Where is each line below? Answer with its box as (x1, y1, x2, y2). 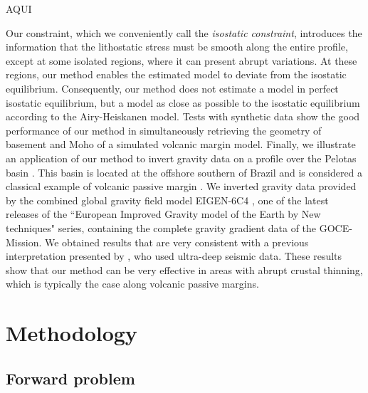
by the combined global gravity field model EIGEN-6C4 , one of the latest (6, 192, 329, 207)
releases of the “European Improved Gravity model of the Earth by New (6, 206, 321, 221)
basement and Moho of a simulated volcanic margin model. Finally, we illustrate (6, 137, 356, 152)
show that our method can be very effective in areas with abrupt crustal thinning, (6, 262, 363, 277)
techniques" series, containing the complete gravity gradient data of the (6, 220, 317, 235)
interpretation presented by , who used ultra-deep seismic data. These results (6, 248, 342, 263)
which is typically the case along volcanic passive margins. (6, 276, 259, 291)
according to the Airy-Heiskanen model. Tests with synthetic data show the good (6, 109, 360, 124)
